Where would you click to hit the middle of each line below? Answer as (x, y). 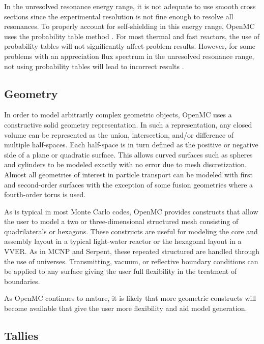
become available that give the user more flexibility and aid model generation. (126, 308)
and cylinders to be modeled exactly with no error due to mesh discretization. (125, 164)
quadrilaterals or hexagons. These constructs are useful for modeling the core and (131, 231)
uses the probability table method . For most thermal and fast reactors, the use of (132, 36)
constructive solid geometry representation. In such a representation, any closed (128, 124)
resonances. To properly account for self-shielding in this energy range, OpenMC (129, 26)
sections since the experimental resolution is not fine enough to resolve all (119, 16)
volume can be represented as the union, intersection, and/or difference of (119, 134)
